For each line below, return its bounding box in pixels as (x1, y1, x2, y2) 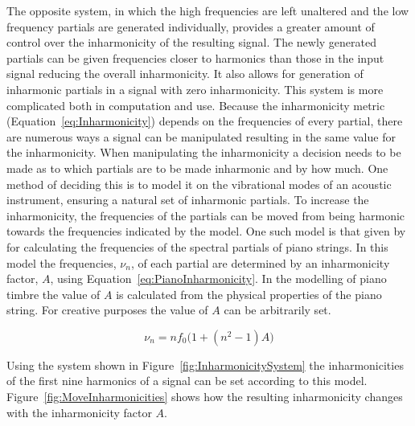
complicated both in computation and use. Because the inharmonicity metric (6, 96, 385, 113)
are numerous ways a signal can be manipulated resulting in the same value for (6, 128, 396, 145)
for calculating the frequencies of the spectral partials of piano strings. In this (6, 238, 388, 255)
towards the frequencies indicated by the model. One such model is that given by (6, 223, 406, 240)
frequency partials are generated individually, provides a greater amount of (6, 18, 375, 35)
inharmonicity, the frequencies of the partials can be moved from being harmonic (6, 207, 405, 223)
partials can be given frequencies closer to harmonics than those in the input (6, 49, 384, 66)
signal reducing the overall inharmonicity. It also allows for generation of (6, 65, 364, 82)
